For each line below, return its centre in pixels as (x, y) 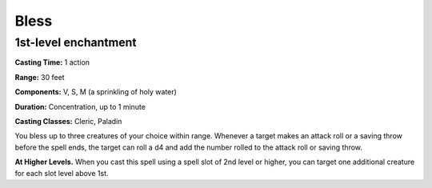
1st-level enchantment (76, 42)
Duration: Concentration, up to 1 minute (80, 106)
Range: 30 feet (40, 77)
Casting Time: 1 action (52, 62)
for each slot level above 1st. (62, 173)
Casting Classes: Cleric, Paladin (68, 121)
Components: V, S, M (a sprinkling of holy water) (96, 92)
